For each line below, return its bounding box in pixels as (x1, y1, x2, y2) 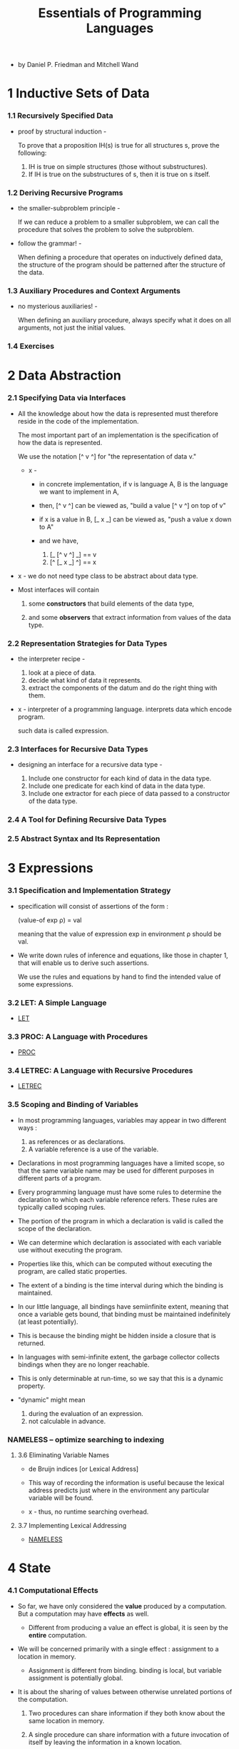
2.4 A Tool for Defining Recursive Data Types (7, 815, 167, 825)
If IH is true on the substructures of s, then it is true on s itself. (28, 170, 210, 178)
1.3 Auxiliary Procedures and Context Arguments (7, 285, 180, 295)
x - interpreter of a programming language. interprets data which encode (17, 705, 232, 713)
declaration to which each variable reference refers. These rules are (17, 1195, 218, 1203)
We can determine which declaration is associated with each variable (17, 1238, 222, 1246)
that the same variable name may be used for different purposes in (17, 1166, 214, 1175)
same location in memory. (28, 1716, 105, 1725)
